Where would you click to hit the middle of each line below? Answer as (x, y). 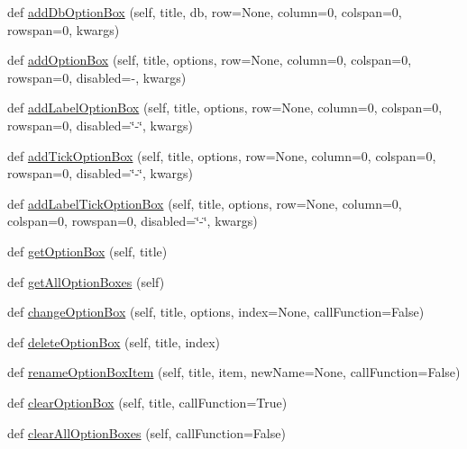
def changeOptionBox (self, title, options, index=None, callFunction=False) (216, 312)
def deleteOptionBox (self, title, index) (114, 341)
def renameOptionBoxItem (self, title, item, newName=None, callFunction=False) (234, 372)
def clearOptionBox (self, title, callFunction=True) (147, 402)
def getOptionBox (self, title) (87, 251)
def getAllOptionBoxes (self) (86, 281)
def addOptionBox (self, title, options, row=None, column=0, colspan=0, (210, 60)
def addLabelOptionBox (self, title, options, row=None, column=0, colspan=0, (225, 108)
